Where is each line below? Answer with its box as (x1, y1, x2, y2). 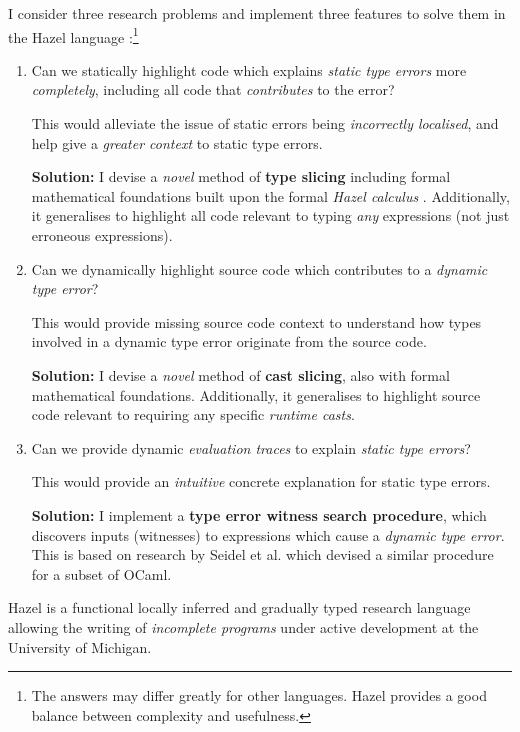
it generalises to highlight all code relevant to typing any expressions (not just (31, 205, 510, 226)
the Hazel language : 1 (8, 23, 139, 47)
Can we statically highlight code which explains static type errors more (31, 59, 467, 80)
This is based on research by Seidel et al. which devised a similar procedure (31, 544, 494, 565)
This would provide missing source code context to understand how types (31, 311, 482, 332)
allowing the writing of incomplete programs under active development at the (8, 616, 479, 637)
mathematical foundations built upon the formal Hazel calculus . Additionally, (31, 185, 510, 206)
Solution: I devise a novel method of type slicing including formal (31, 166, 451, 187)
